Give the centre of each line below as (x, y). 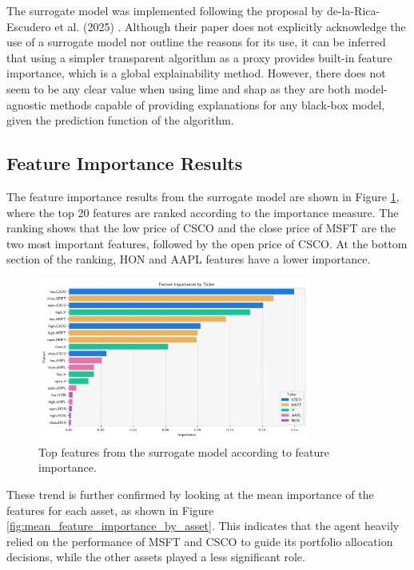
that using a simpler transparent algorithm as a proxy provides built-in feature (199, 57)
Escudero (29, 26)
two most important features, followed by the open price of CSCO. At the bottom (207, 243)
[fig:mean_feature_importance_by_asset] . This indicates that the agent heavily (203, 526)
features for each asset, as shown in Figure (110, 510)
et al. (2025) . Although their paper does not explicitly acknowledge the (230, 26)
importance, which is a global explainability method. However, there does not (196, 73)
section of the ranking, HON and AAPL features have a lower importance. (189, 259)
